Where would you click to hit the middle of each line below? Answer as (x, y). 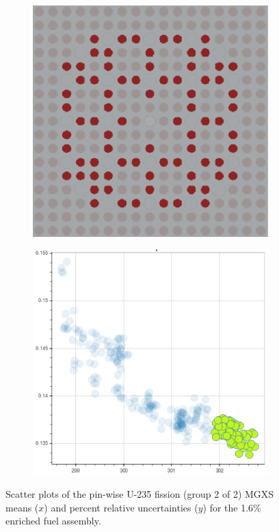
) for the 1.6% (232, 507)
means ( (22, 507)
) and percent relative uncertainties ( (121, 507)
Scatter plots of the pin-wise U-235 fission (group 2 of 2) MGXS (140, 494)
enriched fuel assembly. (53, 521)
